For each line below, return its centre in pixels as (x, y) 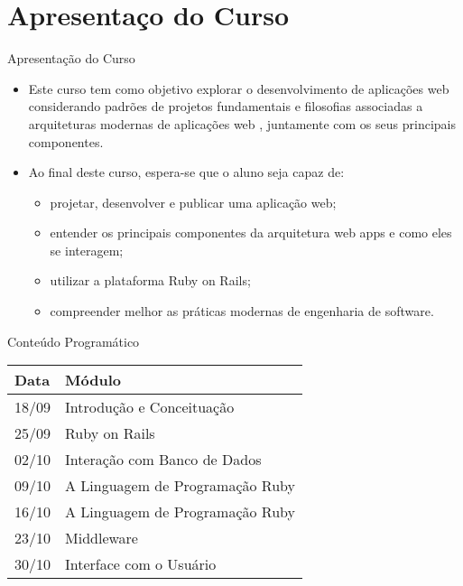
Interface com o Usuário (141, 564)
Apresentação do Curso (71, 58)
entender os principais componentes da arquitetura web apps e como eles (251, 233)
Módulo (93, 380)
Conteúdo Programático (74, 341)
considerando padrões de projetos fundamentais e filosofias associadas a (226, 106)
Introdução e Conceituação (150, 407)
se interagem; (87, 250)
